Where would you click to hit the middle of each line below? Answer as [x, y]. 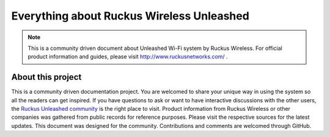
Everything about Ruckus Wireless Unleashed [130, 16]
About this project [46, 77]
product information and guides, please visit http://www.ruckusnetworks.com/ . [128, 57]
